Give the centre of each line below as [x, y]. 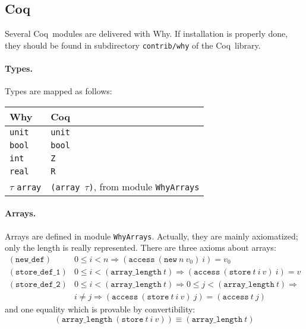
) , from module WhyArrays [144, 186]
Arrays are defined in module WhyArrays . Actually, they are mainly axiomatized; [152, 236]
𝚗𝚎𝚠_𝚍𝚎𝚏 [30, 259]
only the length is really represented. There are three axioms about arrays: [141, 247]
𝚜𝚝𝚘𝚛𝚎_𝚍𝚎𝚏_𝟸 [38, 284]
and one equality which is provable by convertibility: [100, 309]
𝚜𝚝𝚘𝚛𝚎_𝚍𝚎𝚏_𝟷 [38, 272]
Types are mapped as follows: [59, 91]
